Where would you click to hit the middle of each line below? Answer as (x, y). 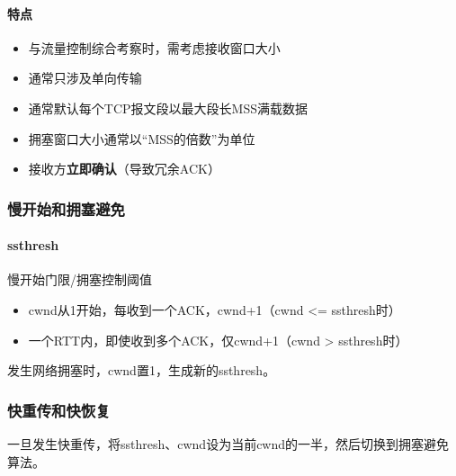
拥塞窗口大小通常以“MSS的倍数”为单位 (142, 138)
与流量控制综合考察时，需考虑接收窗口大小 (154, 47)
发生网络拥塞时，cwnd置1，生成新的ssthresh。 (142, 370)
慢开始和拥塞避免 (66, 208)
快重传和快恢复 (59, 410)
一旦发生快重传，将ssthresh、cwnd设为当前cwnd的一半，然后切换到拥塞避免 (228, 444)
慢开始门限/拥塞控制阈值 (80, 279)
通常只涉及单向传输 (85, 78)
